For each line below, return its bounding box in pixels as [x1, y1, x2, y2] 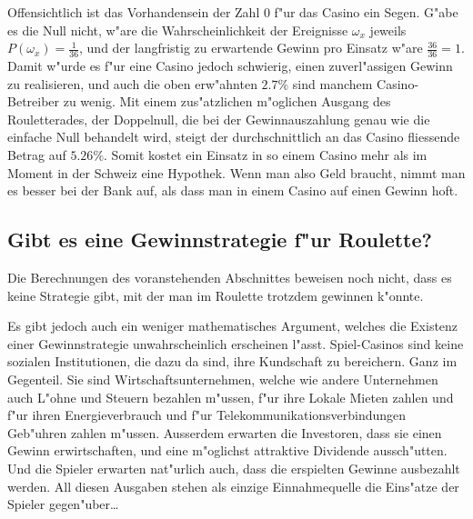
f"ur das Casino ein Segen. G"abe [274, 3, 458, 21]
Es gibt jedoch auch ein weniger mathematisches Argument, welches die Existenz [7, 316, 458, 335]
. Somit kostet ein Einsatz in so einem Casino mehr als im [104, 145, 428, 164]
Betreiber [7, 92, 60, 111]
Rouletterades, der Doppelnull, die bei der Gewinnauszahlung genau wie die [7, 109, 430, 128]
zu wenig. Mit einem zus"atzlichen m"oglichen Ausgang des [63, 92, 391, 111]
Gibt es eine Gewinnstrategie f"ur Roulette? [7, 225, 432, 254]
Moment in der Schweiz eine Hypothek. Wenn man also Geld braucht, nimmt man [7, 163, 466, 182]
